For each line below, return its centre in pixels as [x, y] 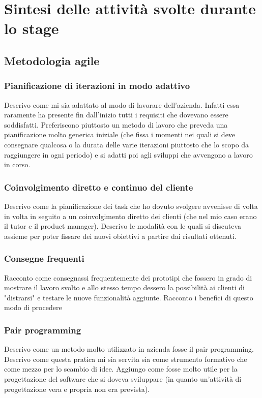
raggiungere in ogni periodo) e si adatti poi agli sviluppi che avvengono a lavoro [128, 154]
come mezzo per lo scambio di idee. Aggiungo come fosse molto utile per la [121, 369]
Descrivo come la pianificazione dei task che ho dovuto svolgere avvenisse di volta [131, 206]
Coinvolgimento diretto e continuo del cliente [99, 187]
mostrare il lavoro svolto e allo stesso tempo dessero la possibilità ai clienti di [124, 287]
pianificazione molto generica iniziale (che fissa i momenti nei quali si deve [120, 134]
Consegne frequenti [44, 258]
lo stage [32, 28]
